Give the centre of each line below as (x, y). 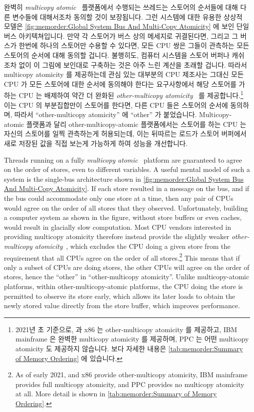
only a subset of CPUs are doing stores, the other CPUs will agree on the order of (127, 267)
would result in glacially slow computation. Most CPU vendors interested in (118, 227)
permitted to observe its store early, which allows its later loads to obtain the (120, 296)
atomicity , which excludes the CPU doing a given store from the (133, 246)
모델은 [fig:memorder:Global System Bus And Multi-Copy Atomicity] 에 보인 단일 (127, 26)
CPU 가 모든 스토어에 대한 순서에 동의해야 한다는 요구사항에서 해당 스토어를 (120, 84)
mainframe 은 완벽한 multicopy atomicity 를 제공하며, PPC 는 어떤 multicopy (132, 339)
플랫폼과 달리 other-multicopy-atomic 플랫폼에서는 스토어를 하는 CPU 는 (136, 124)
